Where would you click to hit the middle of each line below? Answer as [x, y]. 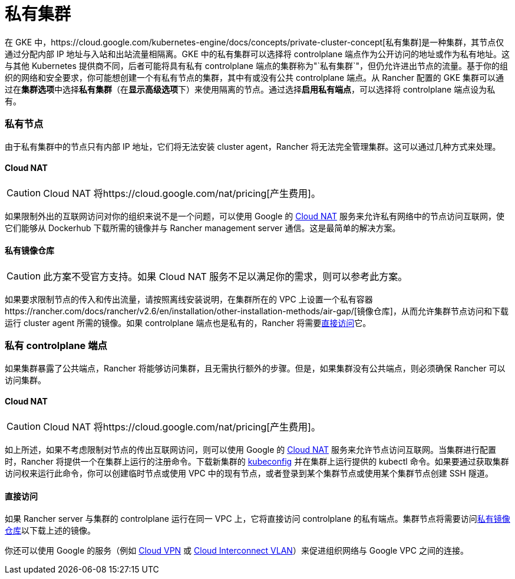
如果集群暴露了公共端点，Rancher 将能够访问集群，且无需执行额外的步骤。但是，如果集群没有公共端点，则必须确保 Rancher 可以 [255, 368]
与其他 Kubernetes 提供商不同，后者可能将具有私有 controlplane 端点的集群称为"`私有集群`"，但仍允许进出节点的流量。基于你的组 [257, 65]
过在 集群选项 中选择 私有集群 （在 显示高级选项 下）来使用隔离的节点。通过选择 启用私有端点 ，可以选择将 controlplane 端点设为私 [250, 89]
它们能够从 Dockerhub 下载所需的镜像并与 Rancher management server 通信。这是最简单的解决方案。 [203, 228]
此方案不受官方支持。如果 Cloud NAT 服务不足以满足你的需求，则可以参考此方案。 [225, 276]
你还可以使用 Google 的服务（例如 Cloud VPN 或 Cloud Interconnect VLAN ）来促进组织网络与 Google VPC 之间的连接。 [237, 551]
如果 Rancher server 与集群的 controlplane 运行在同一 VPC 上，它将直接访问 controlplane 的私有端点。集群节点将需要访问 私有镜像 [257, 519]
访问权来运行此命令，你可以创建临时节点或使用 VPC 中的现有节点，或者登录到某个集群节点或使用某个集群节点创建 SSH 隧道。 [249, 473]
